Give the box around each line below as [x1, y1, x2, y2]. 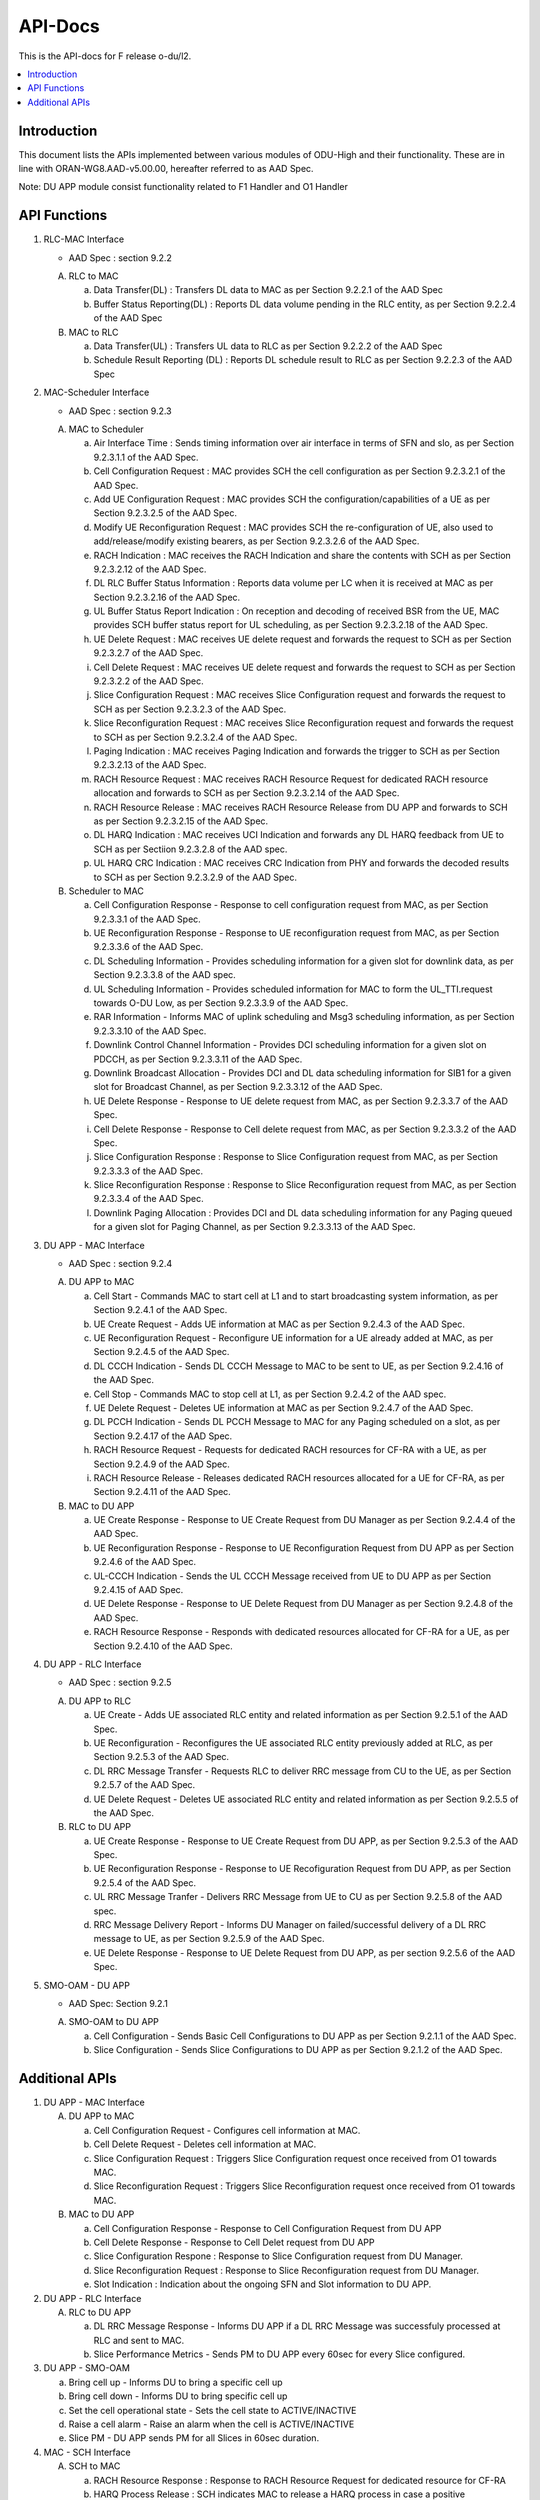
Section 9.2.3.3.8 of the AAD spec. [93, 969, 237, 981]
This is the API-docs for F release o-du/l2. [18, 50, 192, 62]
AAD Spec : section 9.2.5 [68, 1676, 172, 1689]
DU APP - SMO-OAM [43, 2362, 130, 2374]
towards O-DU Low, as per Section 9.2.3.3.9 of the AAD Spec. [93, 997, 349, 1009]
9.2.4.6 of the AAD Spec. [93, 1556, 197, 1568]
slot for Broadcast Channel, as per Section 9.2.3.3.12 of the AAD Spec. [93, 1081, 384, 1093]
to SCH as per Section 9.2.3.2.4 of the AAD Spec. [93, 731, 298, 743]
